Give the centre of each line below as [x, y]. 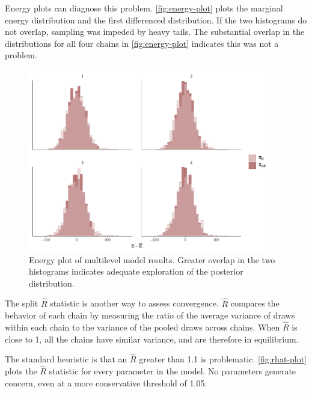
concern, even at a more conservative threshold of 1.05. [106, 382]
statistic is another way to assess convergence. [134, 303]
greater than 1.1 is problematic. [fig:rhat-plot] [223, 359]
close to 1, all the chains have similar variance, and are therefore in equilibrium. [152, 339]
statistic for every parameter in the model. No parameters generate [173, 371]
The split [22, 303]
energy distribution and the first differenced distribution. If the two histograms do [156, 20]
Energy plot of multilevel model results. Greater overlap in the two [152, 259]
